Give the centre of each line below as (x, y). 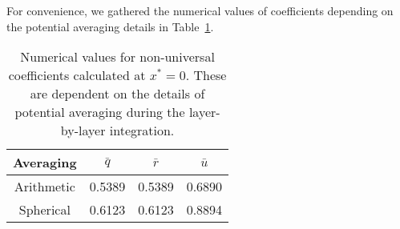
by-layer (83, 131)
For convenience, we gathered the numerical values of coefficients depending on (200, 10)
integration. (142, 131)
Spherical (44, 210)
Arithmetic (44, 187)
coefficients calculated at (77, 75)
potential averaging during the (100, 112)
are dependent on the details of (117, 94)
